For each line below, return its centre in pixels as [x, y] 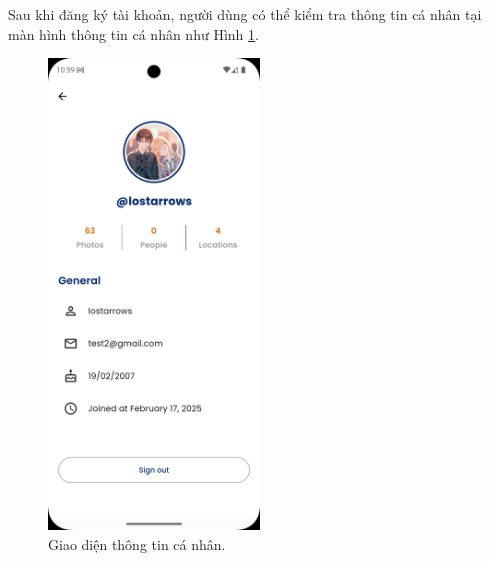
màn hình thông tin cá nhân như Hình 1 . [133, 33]
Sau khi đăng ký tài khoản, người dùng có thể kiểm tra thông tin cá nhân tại [245, 14]
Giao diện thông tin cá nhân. [137, 543]
